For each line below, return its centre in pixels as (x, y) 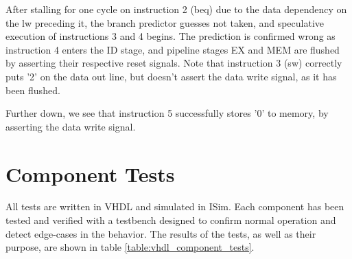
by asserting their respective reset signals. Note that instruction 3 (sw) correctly (174, 63)
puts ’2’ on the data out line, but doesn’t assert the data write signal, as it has (171, 76)
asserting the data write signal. (71, 126)
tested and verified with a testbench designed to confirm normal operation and (171, 220)
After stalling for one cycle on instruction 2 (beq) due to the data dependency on (176, 9)
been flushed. (33, 90)
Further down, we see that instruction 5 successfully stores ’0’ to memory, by (167, 113)
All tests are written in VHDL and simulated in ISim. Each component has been (175, 206)
